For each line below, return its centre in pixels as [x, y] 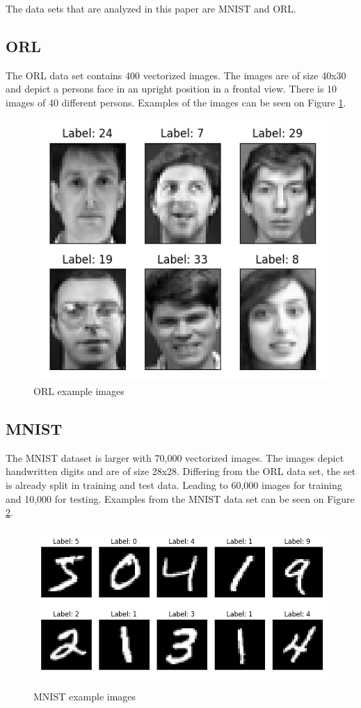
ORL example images [79, 391]
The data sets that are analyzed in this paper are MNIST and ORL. [151, 8]
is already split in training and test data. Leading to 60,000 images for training [174, 485]
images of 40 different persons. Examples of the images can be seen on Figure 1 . [176, 102]
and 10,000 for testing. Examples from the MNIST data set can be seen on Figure [180, 498]
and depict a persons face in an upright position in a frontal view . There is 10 [171, 89]
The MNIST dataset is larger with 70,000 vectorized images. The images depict [175, 457]
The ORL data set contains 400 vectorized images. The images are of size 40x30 [176, 75]
